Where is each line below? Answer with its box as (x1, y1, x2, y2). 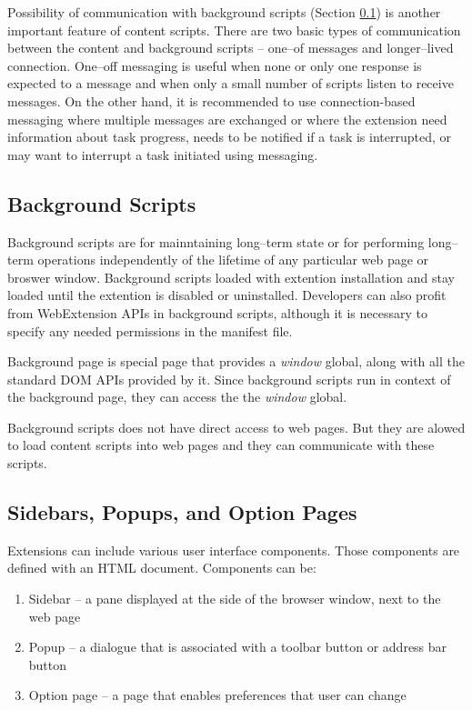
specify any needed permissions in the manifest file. (7, 321, 293, 340)
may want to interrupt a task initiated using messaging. (7, 145, 318, 164)
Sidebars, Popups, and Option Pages (7, 498, 357, 526)
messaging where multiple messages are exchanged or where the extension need (7, 109, 447, 128)
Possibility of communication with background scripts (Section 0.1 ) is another (7, 3, 441, 21)
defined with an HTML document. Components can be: (7, 558, 316, 577)
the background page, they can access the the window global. (7, 387, 347, 406)
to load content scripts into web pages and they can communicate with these (7, 435, 435, 455)
